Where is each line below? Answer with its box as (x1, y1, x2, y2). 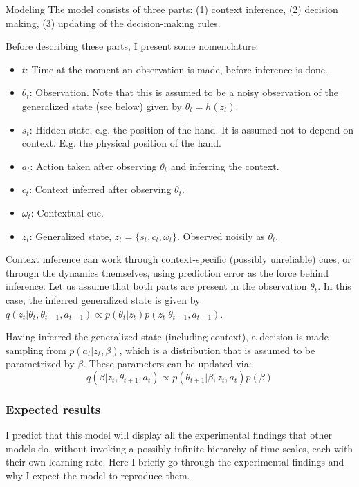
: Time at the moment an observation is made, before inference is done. (25, 62, 328, 76)
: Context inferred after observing (29, 182, 172, 196)
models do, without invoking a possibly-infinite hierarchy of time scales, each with (6, 441, 353, 455)
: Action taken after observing (30, 158, 157, 173)
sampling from (6, 342, 66, 357)
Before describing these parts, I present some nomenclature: (6, 39, 259, 53)
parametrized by (6, 356, 75, 371)
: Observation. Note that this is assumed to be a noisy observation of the (29, 85, 338, 100)
